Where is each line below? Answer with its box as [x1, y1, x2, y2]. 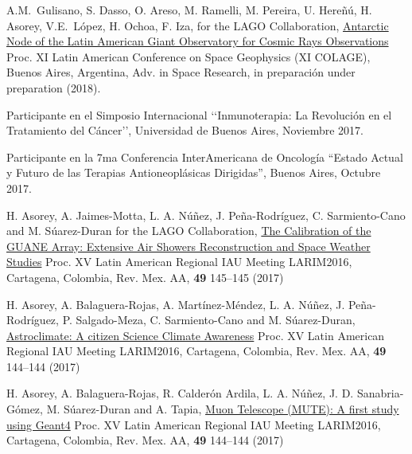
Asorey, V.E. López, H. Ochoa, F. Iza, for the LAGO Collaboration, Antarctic [6, 17, 389, 33]
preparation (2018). [6, 79, 101, 96]
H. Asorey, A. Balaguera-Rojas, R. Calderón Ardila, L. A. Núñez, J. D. [6, 385, 354, 401]
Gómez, [6, 401, 43, 417]
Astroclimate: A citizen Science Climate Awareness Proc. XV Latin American [6, 327, 385, 343]
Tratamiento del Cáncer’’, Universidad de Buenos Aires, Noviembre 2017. [6, 122, 363, 139]
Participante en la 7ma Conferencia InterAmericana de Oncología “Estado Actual [6, 148, 403, 165]
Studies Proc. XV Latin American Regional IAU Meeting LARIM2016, [6, 253, 352, 270]
